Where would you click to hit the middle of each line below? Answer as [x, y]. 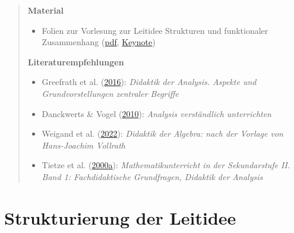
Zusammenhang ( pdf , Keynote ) [99, 42]
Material [45, 10]
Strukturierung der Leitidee [120, 217]
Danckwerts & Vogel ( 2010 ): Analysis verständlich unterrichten [157, 113]
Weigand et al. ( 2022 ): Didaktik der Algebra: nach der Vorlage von [162, 133]
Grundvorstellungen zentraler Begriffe [110, 93]
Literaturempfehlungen [76, 62]
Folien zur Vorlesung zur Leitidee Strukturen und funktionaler [155, 30]
